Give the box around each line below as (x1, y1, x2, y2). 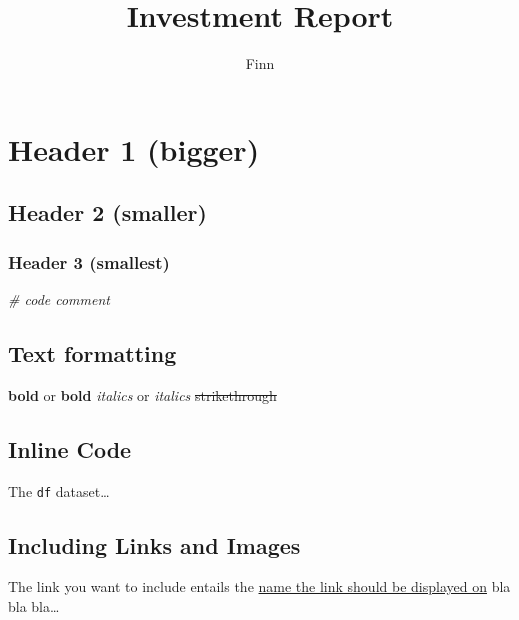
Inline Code (8, 433, 132, 464)
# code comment (8, 288, 110, 309)
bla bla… (8, 595, 60, 616)
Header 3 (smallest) (8, 249, 170, 274)
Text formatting (8, 337, 177, 368)
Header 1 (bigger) (8, 128, 260, 169)
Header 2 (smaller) (8, 197, 207, 228)
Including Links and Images (8, 529, 301, 560)
